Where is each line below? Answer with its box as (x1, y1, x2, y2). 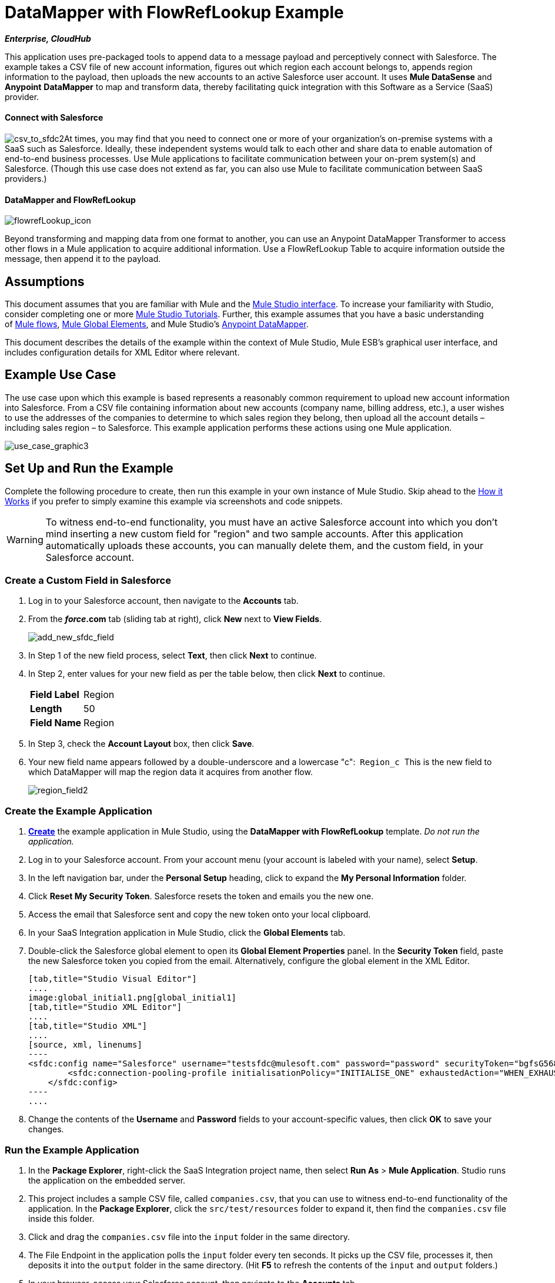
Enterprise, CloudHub (5, 33, 91, 44)
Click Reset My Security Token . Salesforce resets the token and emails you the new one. (28, 891, 374, 902)
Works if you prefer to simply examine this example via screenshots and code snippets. (5, 496, 343, 506)
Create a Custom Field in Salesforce (5, 574, 171, 587)
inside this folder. (28, 1213, 95, 1224)
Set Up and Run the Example (5, 461, 173, 476)
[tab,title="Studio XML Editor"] (28, 1002, 182, 1012)
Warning (6, 533, 44, 546)
